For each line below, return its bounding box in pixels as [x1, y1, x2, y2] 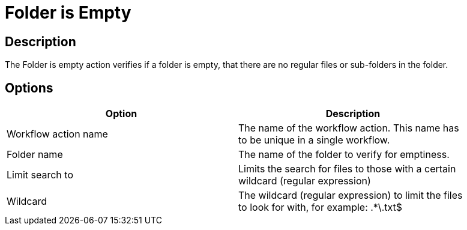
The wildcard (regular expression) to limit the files [238, 189, 463, 202]
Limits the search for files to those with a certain [238, 163, 456, 175]
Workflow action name [7, 128, 108, 141]
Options [5, 80, 53, 95]
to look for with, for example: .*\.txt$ [238, 201, 403, 214]
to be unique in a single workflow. [238, 134, 390, 147]
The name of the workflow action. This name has [238, 122, 459, 135]
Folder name [7, 148, 63, 161]
